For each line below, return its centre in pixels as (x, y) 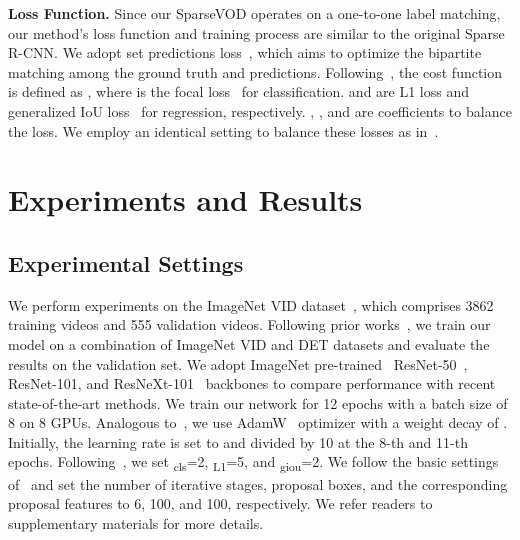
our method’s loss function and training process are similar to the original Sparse (256, 32)
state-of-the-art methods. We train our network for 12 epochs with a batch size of (258, 402)
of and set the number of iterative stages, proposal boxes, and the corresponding (258, 483)
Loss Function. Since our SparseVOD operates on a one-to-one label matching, (254, 13)
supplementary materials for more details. (136, 522)
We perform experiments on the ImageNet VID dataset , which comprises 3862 (251, 304)
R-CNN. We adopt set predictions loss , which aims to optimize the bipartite (245, 52)
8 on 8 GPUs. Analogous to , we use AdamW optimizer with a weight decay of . (258, 422)
